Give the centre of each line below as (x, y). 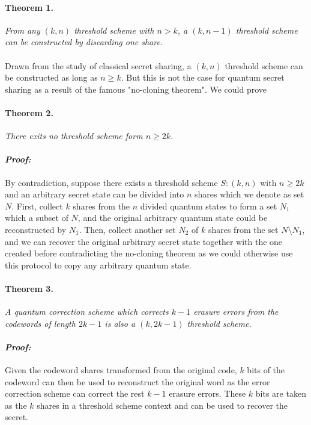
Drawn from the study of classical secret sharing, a (98, 65)
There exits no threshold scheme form (74, 136)
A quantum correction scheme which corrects (87, 312)
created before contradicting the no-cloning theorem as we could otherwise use (149, 253)
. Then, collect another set (127, 229)
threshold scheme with (114, 30)
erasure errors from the (236, 312)
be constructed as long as (51, 77)
